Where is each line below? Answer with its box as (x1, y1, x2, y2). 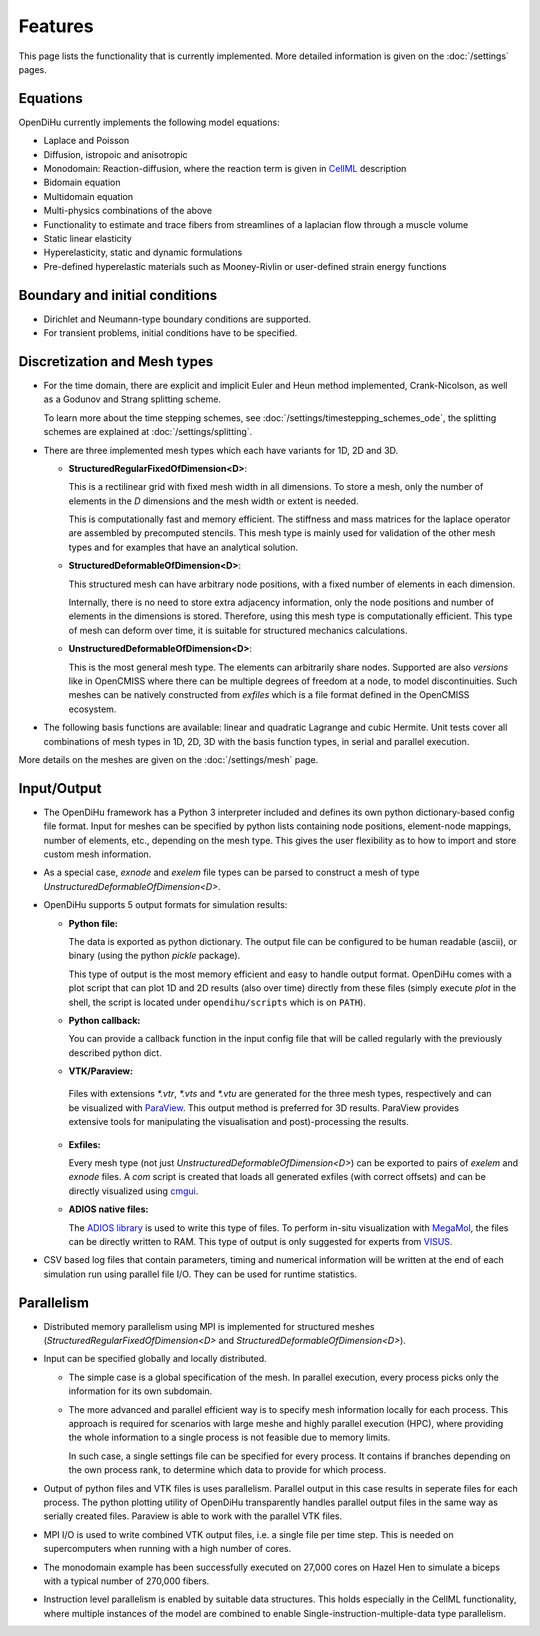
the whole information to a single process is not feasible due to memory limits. (68, 1431, 391, 1444)
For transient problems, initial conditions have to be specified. (43, 327, 298, 339)
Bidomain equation (43, 176, 121, 189)
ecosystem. (68, 703, 117, 715)
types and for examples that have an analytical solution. (68, 541, 299, 553)
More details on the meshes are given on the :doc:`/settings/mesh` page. (18, 753, 319, 765)
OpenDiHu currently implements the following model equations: (18, 116, 280, 128)
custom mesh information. (43, 848, 152, 860)
